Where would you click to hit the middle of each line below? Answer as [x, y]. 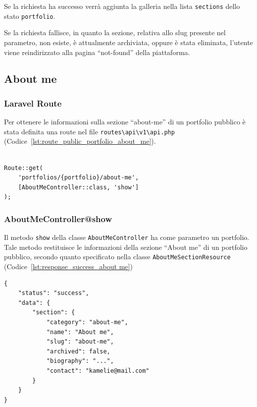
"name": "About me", [80, 332]
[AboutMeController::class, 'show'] [78, 187]
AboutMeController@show [58, 218]
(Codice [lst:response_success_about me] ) [68, 266]
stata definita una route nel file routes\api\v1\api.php [89, 131]
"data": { [34, 303]
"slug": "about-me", [80, 342]
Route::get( [24, 168]
